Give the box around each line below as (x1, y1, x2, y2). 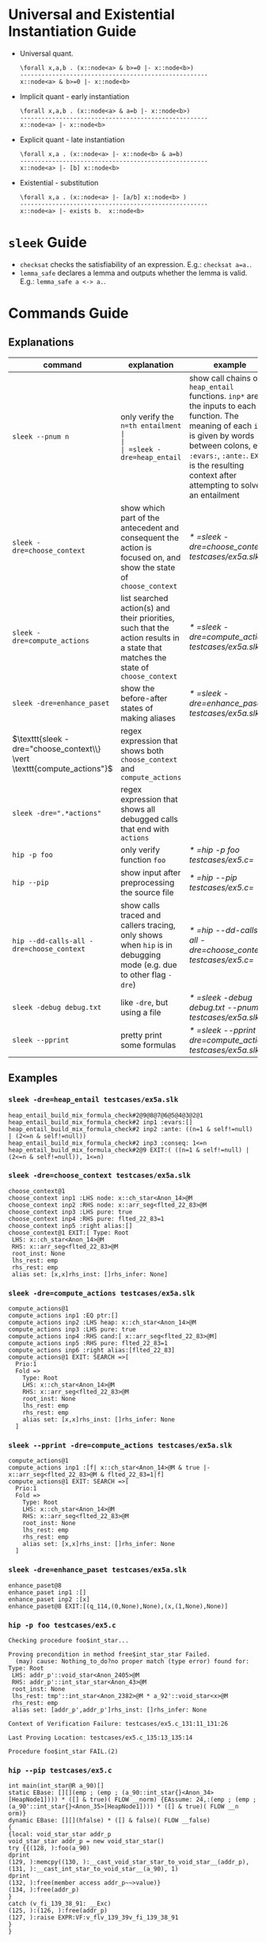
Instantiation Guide (8, 22, 137, 40)
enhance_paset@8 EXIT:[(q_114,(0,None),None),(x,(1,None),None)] (8, 1602, 228, 1610)
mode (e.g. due (120, 959, 177, 970)
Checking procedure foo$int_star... (8, 1637, 129, 1645)
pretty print (120, 1029, 162, 1040)
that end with (120, 823, 169, 834)
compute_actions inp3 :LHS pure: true (8, 1325, 136, 1333)
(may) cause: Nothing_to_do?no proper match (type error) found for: (15, 1658, 249, 1666)
